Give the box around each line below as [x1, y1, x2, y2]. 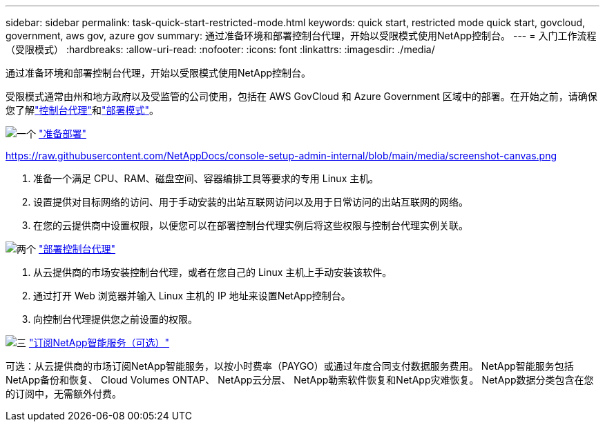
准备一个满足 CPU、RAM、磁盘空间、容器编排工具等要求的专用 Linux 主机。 [33, 172, 379, 184]
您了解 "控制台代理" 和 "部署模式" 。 [6, 104, 160, 116]
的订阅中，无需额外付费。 [6, 388, 122, 399]
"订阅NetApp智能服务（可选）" [28, 337, 170, 348]
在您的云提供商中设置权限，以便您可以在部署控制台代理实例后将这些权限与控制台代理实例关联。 [33, 219, 468, 231]
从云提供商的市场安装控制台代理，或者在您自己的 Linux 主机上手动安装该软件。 [33, 266, 392, 278]
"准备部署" [38, 128, 86, 139]
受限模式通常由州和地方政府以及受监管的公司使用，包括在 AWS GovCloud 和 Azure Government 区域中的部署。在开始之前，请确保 [6, 90, 597, 102]
